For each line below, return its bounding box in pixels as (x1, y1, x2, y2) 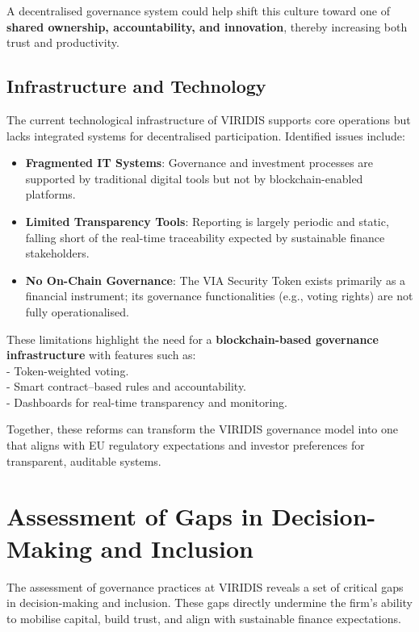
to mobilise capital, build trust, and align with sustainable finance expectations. (6, 609, 401, 626)
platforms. (25, 186, 76, 203)
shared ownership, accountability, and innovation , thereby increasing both (6, 18, 408, 35)
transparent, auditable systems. (6, 452, 161, 469)
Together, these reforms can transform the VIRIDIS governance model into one (6, 421, 398, 437)
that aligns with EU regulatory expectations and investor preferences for (6, 437, 365, 454)
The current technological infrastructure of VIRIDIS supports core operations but (6, 111, 411, 128)
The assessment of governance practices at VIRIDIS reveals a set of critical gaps (6, 578, 404, 595)
